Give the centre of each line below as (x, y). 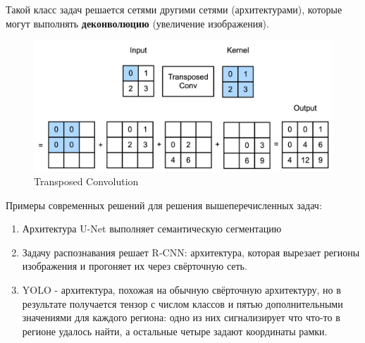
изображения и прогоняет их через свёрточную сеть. (135, 266)
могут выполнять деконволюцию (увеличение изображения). (137, 23)
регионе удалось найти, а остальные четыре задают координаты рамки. (175, 331)
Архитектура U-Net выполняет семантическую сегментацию (152, 229)
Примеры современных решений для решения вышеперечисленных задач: (164, 205)
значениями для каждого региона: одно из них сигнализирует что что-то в (181, 317)
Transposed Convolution (86, 181)
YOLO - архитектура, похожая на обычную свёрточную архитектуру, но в (181, 290)
